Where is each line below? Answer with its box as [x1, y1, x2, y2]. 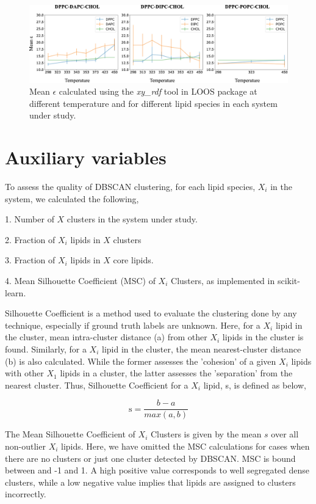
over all [271, 428, 299, 440]
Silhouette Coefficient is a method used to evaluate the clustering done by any [5, 307, 297, 320]
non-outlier [5, 440, 46, 452]
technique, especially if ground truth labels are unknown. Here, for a [5, 318, 260, 331]
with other [5, 367, 44, 379]
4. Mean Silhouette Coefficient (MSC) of [5, 274, 156, 287]
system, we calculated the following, [5, 192, 139, 205]
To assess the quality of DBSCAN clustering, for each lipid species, [5, 180, 256, 193]
